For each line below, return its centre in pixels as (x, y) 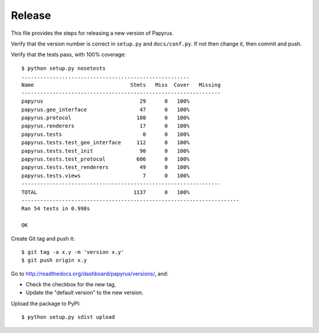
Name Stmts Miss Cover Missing (121, 85)
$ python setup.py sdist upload (68, 317)
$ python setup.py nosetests (64, 68)
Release (31, 15)
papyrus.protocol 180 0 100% (106, 118)
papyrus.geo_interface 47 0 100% (106, 110)
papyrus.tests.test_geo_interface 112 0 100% (106, 143)
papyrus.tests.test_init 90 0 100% (106, 151)
